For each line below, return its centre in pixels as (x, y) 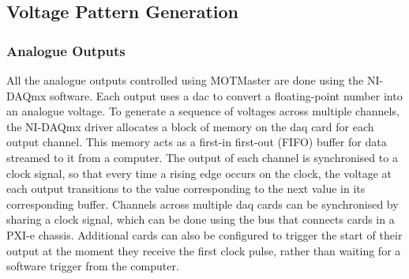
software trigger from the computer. (93, 266)
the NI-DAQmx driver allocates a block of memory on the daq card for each (190, 126)
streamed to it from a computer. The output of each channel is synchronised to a (202, 157)
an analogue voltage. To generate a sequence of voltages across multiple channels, (203, 111)
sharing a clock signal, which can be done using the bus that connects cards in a (201, 219)
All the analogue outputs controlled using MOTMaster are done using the (185, 80)
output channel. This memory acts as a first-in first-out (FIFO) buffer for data (197, 142)
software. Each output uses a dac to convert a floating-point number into (226, 95)
